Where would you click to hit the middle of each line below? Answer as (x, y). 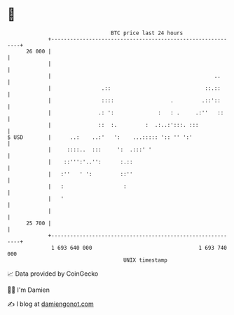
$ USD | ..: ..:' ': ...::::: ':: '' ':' (100, 137)
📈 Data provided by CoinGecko (53, 274)
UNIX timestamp (145, 260)
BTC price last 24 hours (147, 33)
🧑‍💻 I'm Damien (29, 290)
